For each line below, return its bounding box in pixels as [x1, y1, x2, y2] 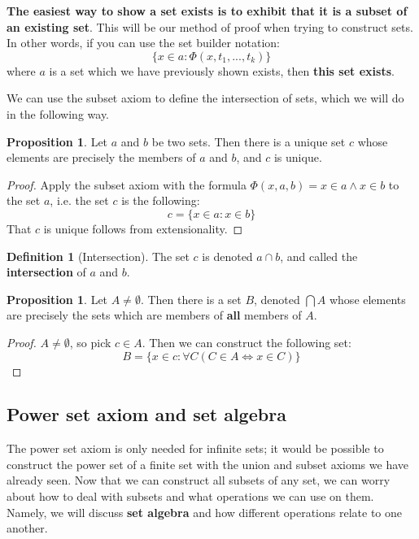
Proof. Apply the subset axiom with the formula [7, 176, 247, 193]
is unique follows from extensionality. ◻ [43, 220, 243, 237]
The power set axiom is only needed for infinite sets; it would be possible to [7, 440, 384, 457]
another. [7, 519, 48, 537]
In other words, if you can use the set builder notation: [7, 34, 280, 51]
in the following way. [7, 105, 110, 122]
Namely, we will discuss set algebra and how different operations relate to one [7, 503, 402, 520]
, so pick [69, 333, 111, 350]
